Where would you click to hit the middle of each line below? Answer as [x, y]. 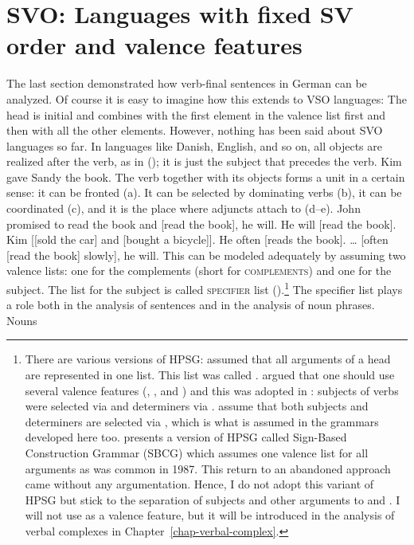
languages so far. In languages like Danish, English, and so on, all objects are [194, 145]
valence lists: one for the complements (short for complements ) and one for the [199, 271]
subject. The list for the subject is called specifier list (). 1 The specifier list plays [205, 288]
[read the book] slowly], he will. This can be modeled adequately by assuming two [206, 255]
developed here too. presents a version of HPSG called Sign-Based [186, 437]
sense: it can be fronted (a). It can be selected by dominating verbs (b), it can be [204, 192]
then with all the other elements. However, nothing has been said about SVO [195, 130]
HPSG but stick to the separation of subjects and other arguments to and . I [213, 499]
